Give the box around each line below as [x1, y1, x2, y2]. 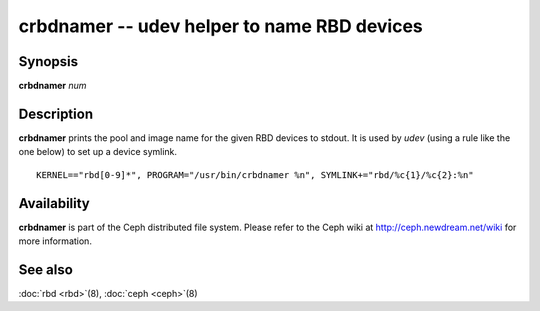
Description [18, 105, 94, 122]
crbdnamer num [18, 80, 87, 92]
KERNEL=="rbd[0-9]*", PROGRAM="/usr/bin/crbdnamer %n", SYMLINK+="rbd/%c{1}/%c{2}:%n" [36, 169, 474, 180]
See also [18, 261, 74, 278]
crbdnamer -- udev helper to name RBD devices [18, 15, 424, 37]
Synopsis [18, 53, 79, 70]
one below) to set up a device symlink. [18, 146, 178, 158]
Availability [18, 195, 90, 212]
